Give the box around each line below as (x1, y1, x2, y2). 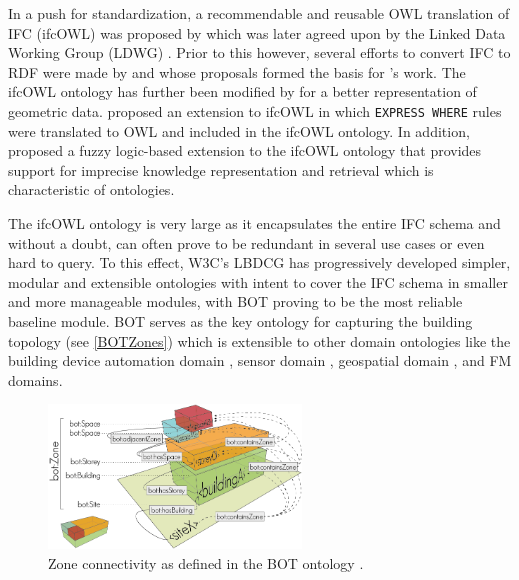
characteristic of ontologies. (8, 179, 175, 200)
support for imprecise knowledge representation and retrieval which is (8, 159, 434, 180)
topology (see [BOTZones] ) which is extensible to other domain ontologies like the (8, 330, 511, 351)
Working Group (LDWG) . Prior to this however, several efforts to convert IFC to (8, 42, 511, 63)
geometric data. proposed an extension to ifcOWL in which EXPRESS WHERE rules (8, 100, 502, 121)
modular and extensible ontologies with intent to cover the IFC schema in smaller (8, 271, 508, 292)
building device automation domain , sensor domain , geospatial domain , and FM (8, 350, 512, 371)
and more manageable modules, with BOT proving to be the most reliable (8, 291, 463, 312)
